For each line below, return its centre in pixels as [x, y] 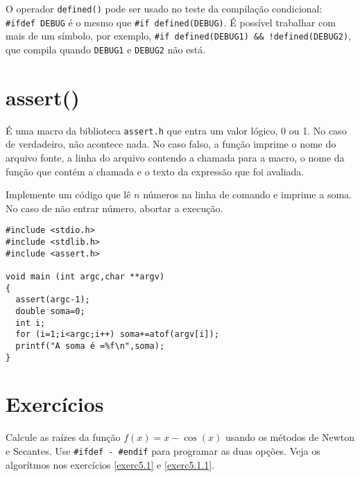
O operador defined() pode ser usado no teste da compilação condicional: [164, 8]
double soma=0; [50, 311]
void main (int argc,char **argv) [85, 277]
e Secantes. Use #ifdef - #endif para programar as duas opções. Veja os [163, 450]
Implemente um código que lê [68, 194]
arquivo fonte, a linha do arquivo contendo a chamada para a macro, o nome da [175, 157]
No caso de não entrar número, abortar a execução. [114, 208]
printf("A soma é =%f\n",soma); [90, 346]
